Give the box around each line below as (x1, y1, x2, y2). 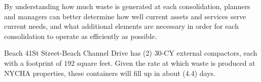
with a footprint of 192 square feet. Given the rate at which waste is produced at (4, 57, 255, 68)
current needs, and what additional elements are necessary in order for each (4, 21, 239, 31)
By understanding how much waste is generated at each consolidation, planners (4, 1, 250, 11)
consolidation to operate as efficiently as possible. (4, 30, 157, 41)
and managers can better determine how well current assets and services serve (4, 11, 246, 21)
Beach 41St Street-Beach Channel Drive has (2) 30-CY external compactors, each (4, 48, 257, 58)
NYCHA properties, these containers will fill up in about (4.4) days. (4, 67, 215, 78)
